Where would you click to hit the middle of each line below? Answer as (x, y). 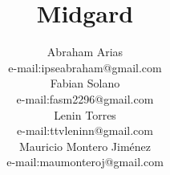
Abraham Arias (85, 52)
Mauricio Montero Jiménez (85, 146)
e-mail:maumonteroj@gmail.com (85, 162)
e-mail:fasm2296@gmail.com (85, 98)
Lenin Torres (85, 114)
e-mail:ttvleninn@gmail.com (85, 130)
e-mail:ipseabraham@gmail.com (85, 67)
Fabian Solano (85, 83)
